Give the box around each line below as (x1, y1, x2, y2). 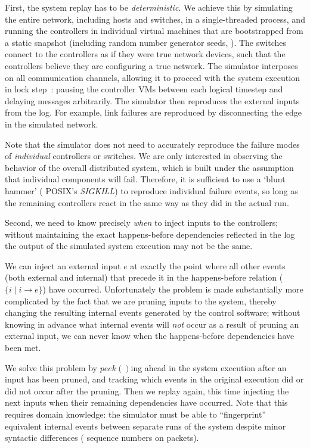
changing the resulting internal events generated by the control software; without (5, 306, 300, 319)
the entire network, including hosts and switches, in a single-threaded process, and (5, 13, 305, 25)
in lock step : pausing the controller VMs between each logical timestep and (5, 83, 283, 95)
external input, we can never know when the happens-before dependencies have (5, 329, 294, 342)
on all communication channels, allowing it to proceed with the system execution (5, 71, 300, 83)
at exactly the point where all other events (130, 259, 286, 272)
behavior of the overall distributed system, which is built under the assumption (5, 161, 294, 173)
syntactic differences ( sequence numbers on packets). (5, 431, 199, 444)
